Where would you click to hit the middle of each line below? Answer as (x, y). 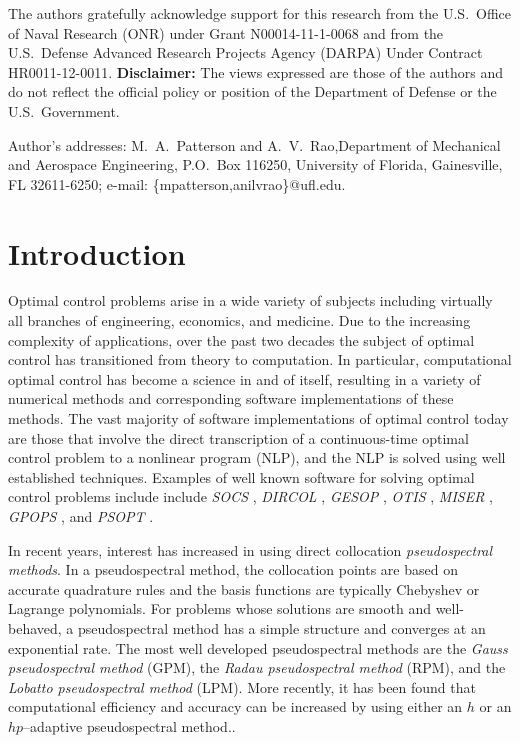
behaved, (35, 627)
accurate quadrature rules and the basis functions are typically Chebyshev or (244, 588)
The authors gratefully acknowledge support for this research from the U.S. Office (260, 13)
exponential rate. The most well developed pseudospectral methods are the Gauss (258, 647)
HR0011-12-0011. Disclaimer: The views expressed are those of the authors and (255, 71)
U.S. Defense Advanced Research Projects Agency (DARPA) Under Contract (245, 52)
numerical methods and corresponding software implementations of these (231, 398)
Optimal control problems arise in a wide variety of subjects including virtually (250, 300)
